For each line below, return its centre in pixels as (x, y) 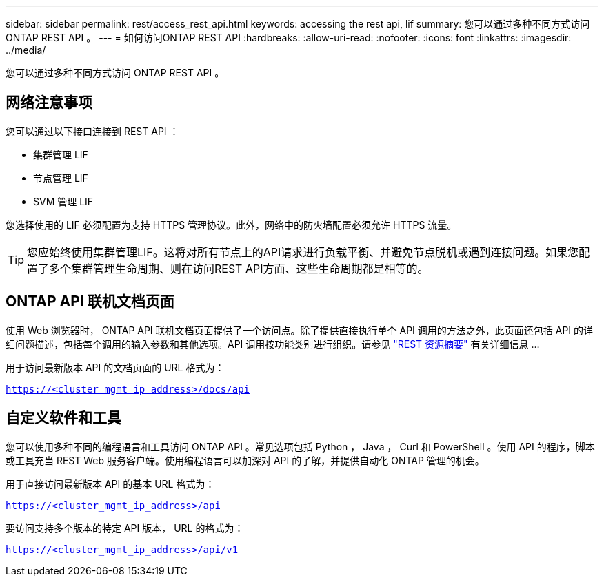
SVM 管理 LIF (63, 201)
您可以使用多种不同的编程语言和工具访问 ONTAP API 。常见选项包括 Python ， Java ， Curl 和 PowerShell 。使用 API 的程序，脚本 (300, 446)
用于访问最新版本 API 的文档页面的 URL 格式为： (115, 367)
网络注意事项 (49, 103)
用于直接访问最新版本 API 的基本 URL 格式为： (110, 484)
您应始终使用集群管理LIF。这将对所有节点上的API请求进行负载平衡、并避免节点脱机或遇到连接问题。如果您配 (309, 252)
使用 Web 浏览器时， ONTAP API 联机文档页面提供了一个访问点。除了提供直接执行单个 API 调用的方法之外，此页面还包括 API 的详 (300, 330)
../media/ (26, 50)
